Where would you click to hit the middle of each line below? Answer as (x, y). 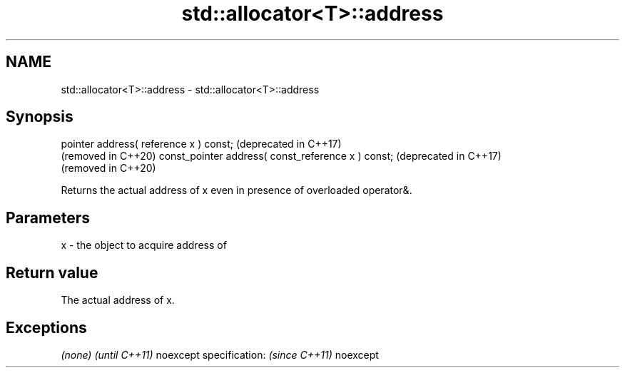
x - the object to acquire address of (144, 245)
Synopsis (40, 117)
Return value (52, 272)
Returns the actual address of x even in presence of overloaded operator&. (237, 190)
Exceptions (46, 327)
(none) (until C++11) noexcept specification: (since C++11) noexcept (220, 354)
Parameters (48, 218)
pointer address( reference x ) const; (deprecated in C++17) (201, 144)
